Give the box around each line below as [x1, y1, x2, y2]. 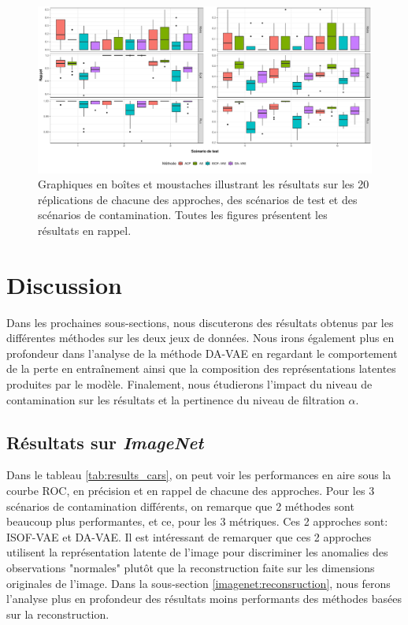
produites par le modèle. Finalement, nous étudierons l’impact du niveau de [6, 376, 373, 392]
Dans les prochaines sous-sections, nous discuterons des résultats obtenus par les [6, 314, 394, 330]
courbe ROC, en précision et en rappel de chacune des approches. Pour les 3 [6, 482, 375, 499]
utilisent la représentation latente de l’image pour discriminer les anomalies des [6, 544, 388, 560]
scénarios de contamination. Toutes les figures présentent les [38, 206, 328, 223]
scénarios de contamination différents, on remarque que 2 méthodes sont [6, 497, 354, 514]
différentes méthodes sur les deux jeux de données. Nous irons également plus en [6, 329, 395, 346]
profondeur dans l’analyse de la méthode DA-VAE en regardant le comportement [6, 344, 398, 361]
